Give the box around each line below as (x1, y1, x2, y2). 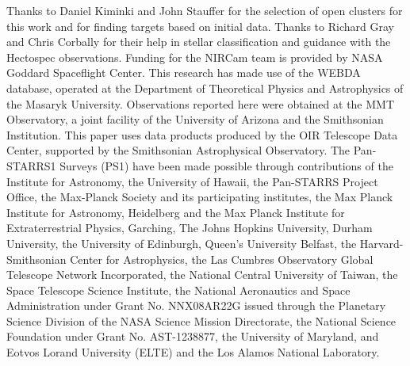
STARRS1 (6, 157, 56, 173)
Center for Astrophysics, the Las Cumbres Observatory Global (70, 250, 374, 267)
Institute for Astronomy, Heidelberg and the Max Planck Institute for (6, 204, 345, 220)
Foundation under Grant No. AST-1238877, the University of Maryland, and (6, 328, 379, 345)
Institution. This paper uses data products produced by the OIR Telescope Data (6, 126, 398, 143)
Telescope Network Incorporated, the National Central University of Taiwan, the (6, 266, 398, 283)
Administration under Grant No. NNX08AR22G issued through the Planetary (6, 297, 386, 314)
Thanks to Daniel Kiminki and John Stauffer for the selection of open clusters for (6, 2, 403, 18)
